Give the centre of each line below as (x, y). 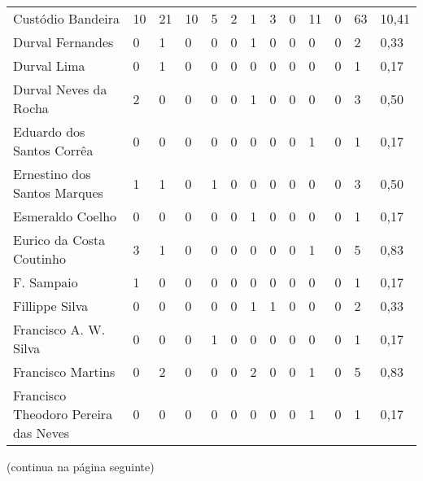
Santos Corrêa (53, 150)
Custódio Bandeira (67, 18)
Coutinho (39, 258)
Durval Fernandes (63, 42)
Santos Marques (58, 192)
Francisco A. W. (59, 329)
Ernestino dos (52, 174)
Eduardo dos (49, 131)
